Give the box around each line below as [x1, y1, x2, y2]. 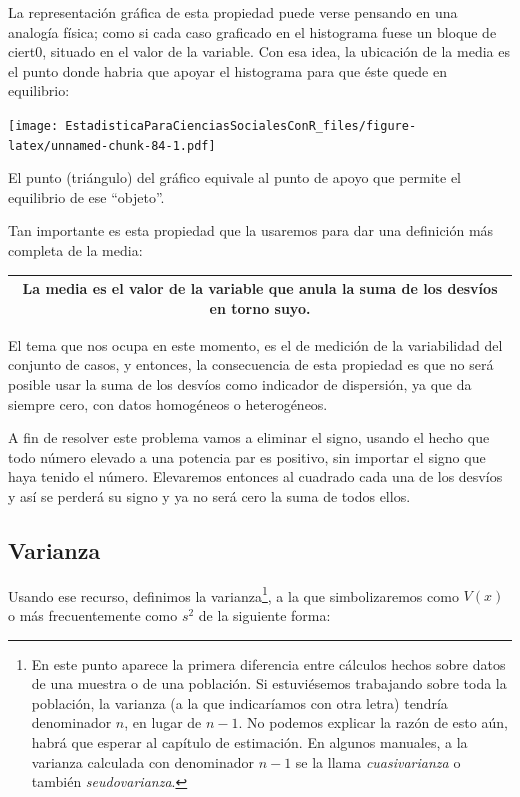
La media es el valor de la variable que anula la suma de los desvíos [22, 278, 498, 299]
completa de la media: [8, 240, 143, 261]
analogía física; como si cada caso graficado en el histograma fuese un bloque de [8, 21, 497, 42]
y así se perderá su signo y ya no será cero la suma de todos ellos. [8, 486, 411, 506]
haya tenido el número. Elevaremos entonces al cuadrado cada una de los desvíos [8, 466, 503, 487]
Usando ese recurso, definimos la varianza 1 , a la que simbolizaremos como [8, 582, 459, 606]
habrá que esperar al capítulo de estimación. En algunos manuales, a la [31, 732, 468, 753]
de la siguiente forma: [198, 605, 331, 626]
